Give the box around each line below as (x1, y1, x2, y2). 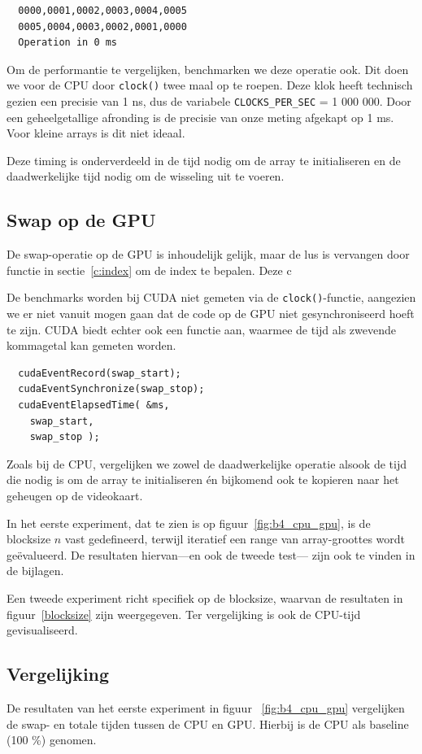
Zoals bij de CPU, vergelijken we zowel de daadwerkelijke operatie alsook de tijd (7, 455, 407, 472)
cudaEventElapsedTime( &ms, (18, 399, 170, 412)
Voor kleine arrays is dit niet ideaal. (7, 124, 185, 142)
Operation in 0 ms (18, 37, 118, 49)
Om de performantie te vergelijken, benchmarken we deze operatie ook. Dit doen (7, 60, 409, 77)
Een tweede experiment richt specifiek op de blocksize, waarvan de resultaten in (7, 590, 403, 607)
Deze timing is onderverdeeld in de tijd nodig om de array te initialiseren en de (7, 151, 401, 168)
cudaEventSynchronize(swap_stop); (18, 383, 205, 395)
